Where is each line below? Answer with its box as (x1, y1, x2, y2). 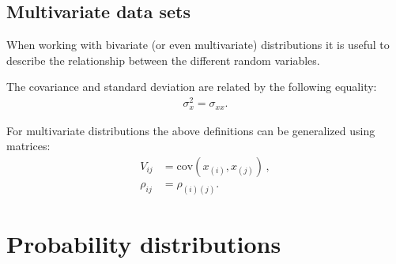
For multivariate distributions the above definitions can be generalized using (6, 122, 375, 138)
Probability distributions (6, 227, 281, 259)
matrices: (6, 138, 51, 154)
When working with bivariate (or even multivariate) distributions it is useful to (6, 36, 390, 53)
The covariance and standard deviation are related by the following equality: (6, 78, 377, 95)
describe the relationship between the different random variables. (6, 51, 320, 68)
